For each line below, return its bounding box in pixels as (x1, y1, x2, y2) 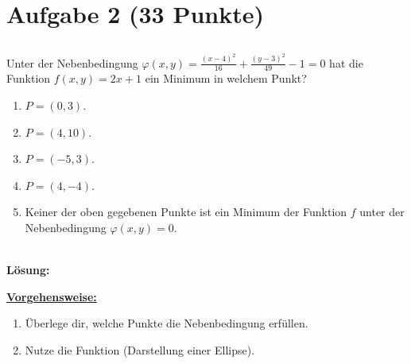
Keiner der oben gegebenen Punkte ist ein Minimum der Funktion (25, 203, 347, 220)
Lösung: (6, 261, 50, 278)
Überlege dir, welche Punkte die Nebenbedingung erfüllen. (25, 315, 308, 331)
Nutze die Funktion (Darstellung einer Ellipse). (25, 342, 255, 358)
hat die (329, 54, 363, 71)
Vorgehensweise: (6, 288, 97, 304)
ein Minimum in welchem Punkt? (145, 70, 307, 87)
